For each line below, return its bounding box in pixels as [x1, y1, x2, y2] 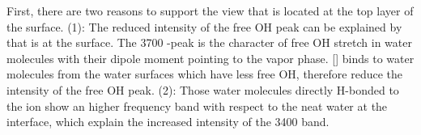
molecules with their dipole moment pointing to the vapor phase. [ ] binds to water [6, 49, 415, 66]
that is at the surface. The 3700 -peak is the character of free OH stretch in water [6, 34, 412, 51]
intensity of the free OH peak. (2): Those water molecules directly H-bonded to [6, 81, 399, 98]
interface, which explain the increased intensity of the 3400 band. [6, 113, 330, 130]
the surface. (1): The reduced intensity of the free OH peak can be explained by [6, 18, 402, 35]
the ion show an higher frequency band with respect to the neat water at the [6, 97, 388, 114]
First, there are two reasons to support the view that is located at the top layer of [6, 2, 414, 19]
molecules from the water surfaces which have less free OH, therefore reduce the [6, 65, 403, 82]
